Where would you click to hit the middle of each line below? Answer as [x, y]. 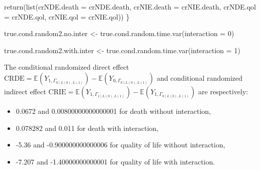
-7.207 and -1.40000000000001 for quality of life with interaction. [115, 161]
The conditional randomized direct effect [67, 67]
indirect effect [25, 91]
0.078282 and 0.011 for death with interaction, [87, 128]
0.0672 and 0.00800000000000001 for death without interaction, [113, 111]
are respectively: [223, 91]
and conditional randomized [200, 77]
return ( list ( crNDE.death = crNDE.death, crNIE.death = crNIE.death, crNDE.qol [130, 7]
